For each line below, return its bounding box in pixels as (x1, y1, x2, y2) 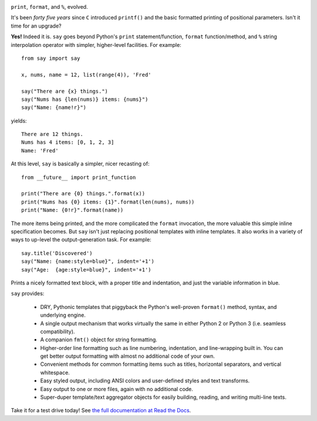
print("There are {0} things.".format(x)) (21, 191, 146, 197)
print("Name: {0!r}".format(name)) (21, 207, 124, 213)
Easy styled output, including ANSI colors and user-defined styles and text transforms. (40, 377, 250, 384)
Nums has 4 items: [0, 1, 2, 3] (21, 139, 114, 146)
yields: (11, 117, 27, 124)
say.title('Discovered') (21, 250, 93, 256)
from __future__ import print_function (21, 174, 136, 181)
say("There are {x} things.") (21, 88, 109, 94)
